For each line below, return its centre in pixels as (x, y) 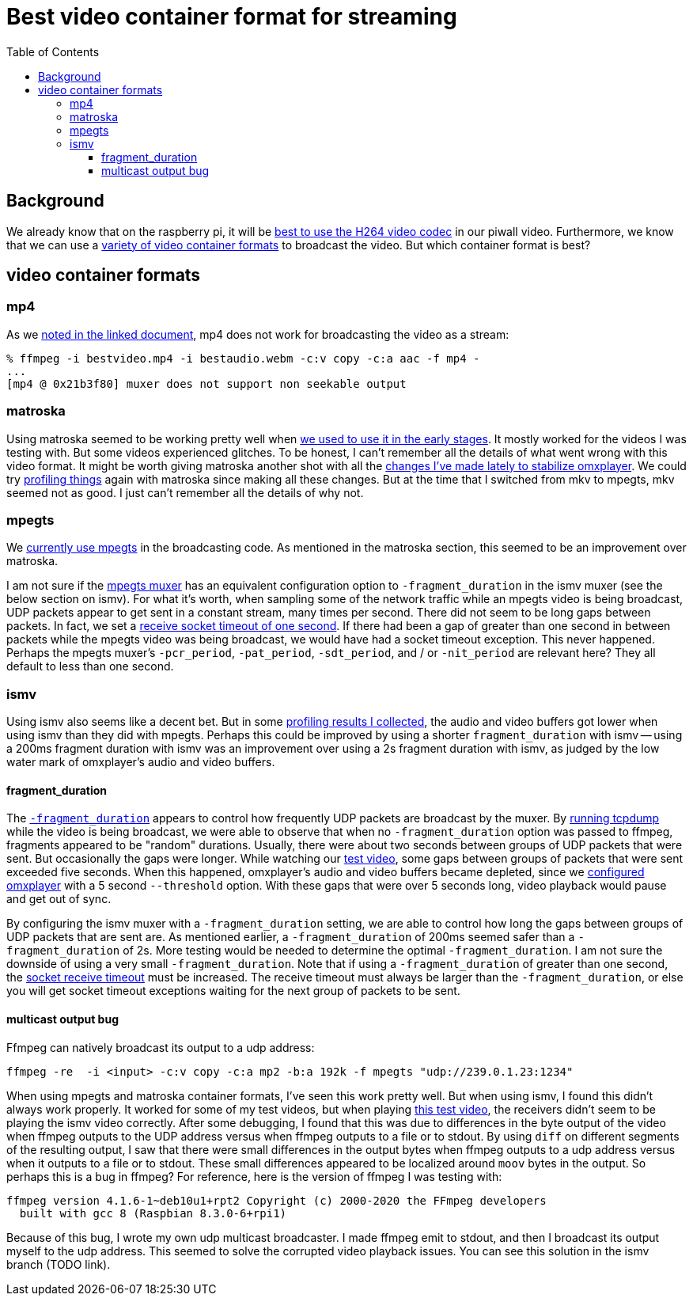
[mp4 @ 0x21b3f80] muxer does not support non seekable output (206, 383)
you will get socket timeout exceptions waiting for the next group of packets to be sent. (233, 991)
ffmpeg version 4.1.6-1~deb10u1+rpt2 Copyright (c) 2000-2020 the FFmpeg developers (276, 1200)
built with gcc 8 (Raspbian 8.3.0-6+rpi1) (153, 1213)
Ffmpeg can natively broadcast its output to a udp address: (161, 1047)
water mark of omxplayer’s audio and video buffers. (141, 762)
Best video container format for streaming (232, 17)
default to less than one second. (90, 666)
